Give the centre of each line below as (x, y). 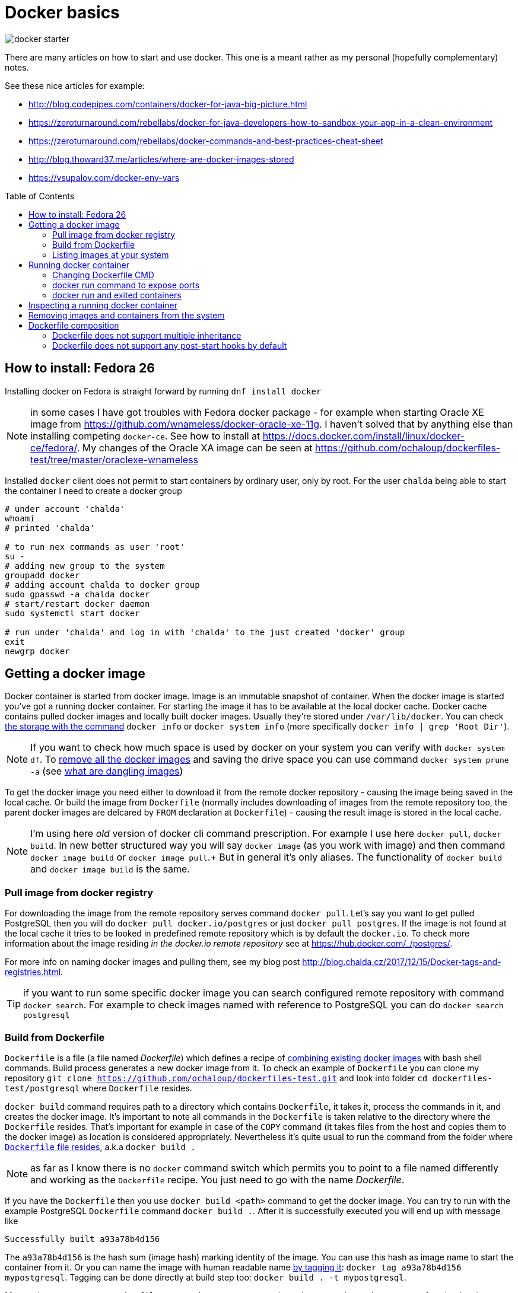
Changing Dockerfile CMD (103, 275)
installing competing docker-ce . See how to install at (145, 436)
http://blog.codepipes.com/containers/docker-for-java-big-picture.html (168, 104)
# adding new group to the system (85, 566)
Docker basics (62, 12)
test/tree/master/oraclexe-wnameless (115, 459)
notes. (17, 67)
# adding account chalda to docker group (102, 585)
